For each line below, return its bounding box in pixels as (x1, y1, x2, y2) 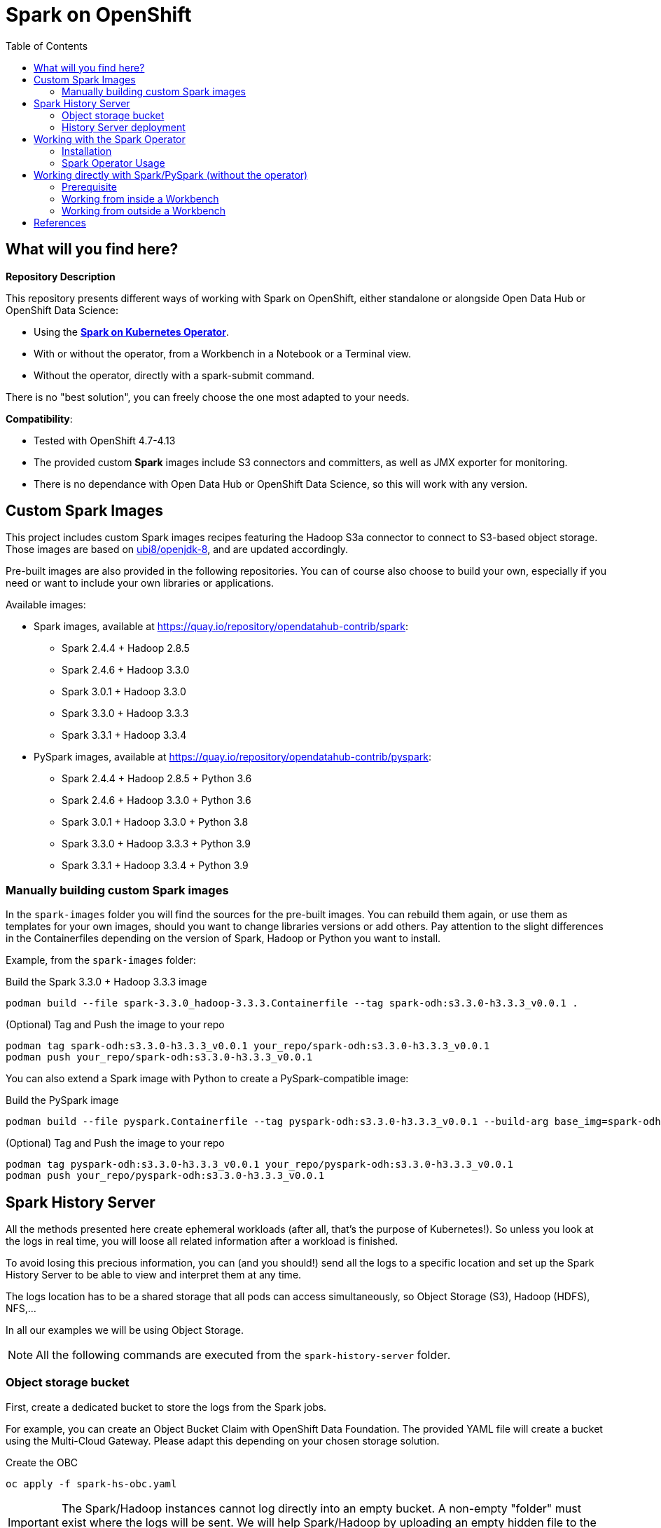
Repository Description (6, 270, 116, 282)
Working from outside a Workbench (62, 204, 225, 217)
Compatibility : (6, 412, 73, 425)
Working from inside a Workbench (62, 192, 219, 205)
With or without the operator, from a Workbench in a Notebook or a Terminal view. (34, 347, 412, 360)
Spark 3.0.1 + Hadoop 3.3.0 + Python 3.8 (62, 816, 249, 828)
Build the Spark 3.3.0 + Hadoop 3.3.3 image (6, 976, 207, 988)
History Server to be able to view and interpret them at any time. (6, 1269, 302, 1281)
